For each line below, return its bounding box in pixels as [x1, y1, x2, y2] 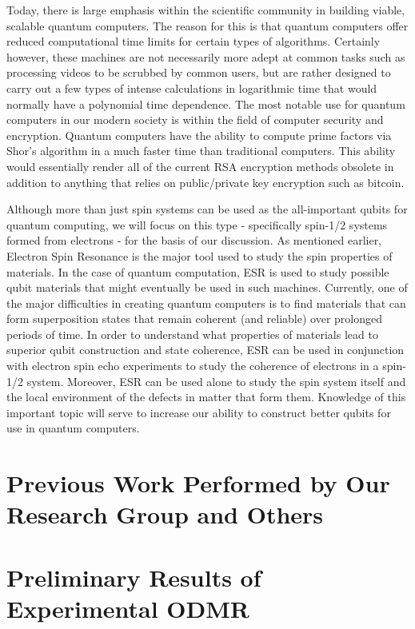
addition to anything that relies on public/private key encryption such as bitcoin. [6, 173, 405, 190]
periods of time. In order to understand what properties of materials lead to [6, 325, 378, 342]
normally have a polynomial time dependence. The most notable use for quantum [6, 95, 405, 112]
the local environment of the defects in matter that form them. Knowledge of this [6, 388, 406, 405]
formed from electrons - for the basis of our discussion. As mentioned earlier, [6, 232, 382, 249]
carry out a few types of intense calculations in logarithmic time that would [6, 79, 377, 96]
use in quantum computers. [6, 420, 140, 436]
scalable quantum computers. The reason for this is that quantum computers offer [6, 17, 409, 34]
